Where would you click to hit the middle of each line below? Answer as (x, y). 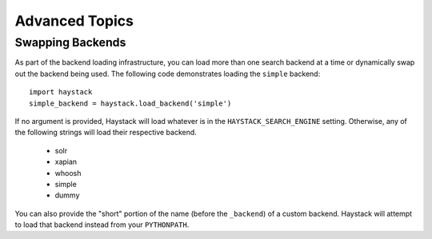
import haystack (61, 92)
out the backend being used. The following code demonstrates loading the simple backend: (168, 74)
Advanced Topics (74, 21)
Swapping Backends (70, 42)
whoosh (68, 173)
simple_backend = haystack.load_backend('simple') (130, 103)
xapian (66, 162)
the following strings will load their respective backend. (106, 133)
